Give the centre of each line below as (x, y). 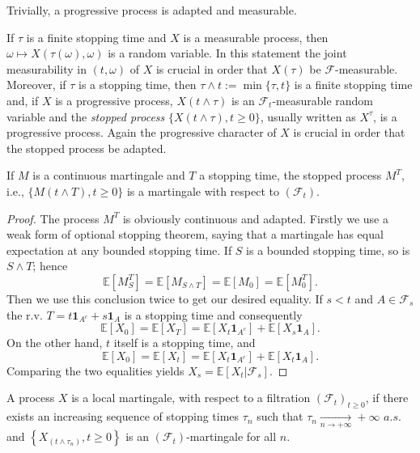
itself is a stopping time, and (185, 343)
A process (31, 398)
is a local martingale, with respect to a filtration (191, 398)
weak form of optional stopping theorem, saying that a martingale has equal (195, 234)
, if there (387, 398)
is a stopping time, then (138, 85)
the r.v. (25, 314)
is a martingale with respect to (203, 191)
